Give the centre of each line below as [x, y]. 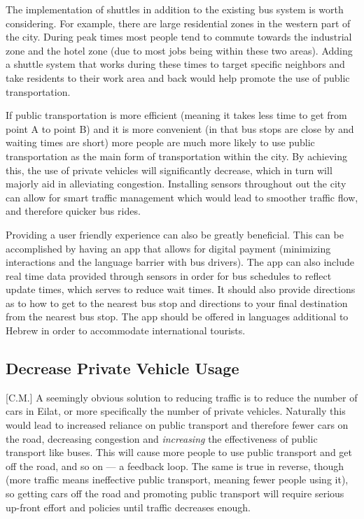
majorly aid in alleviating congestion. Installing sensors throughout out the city [176, 184]
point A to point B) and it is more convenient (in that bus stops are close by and [180, 128]
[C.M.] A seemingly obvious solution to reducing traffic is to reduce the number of [182, 397]
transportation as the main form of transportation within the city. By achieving [176, 156]
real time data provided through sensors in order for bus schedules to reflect [169, 275]
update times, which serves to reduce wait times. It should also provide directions [181, 289]
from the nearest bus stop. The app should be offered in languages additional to [177, 317]
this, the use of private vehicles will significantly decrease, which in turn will [169, 170]
